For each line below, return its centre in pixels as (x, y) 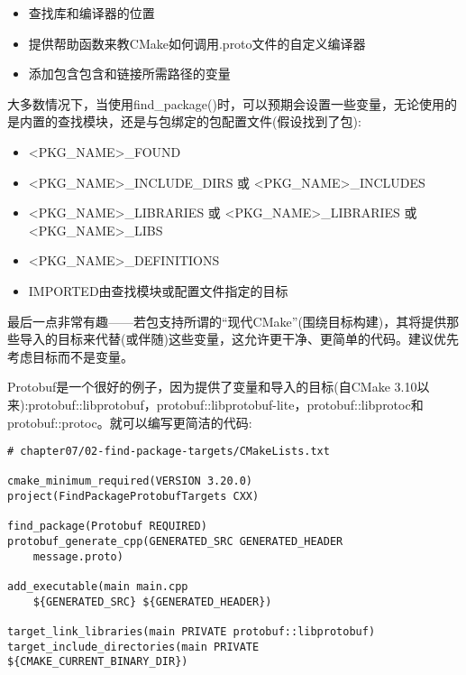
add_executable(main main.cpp (98, 587)
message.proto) (78, 556)
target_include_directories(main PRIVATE (133, 647)
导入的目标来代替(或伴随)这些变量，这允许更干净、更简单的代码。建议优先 (239, 339)
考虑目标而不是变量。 (70, 356)
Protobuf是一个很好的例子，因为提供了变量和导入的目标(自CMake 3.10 (212, 387)
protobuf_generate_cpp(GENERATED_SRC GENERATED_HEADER (175, 542)
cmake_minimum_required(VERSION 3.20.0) (130, 481)
